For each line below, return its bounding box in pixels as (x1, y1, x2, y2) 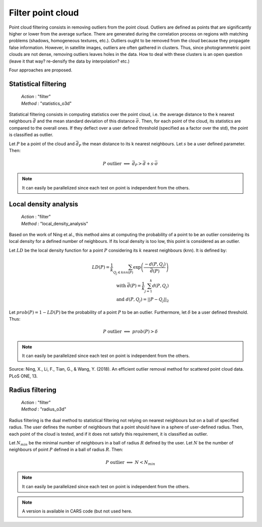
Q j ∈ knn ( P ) (113, 270, 133, 275)
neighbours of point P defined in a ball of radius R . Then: (9, 447, 123, 453)
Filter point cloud (9, 7, 79, 18)
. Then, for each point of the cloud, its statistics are (139, 118, 241, 124)
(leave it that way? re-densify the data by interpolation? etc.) (9, 58, 130, 64)
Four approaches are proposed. (9, 67, 72, 73)
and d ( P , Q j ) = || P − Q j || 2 (116, 297, 169, 303)
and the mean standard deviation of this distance (37, 118, 135, 124)
